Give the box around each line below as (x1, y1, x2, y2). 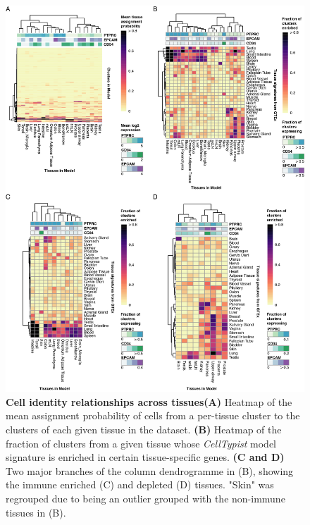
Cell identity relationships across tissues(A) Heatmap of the (6, 394, 292, 409)
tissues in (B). (6, 505, 66, 519)
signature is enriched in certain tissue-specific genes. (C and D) (6, 450, 285, 464)
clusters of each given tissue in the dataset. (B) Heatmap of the (6, 421, 282, 436)
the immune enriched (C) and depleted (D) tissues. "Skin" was (6, 477, 274, 492)
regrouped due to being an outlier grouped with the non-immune (6, 490, 285, 505)
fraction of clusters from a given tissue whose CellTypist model (6, 436, 276, 450)
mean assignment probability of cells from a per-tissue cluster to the (6, 408, 300, 423)
